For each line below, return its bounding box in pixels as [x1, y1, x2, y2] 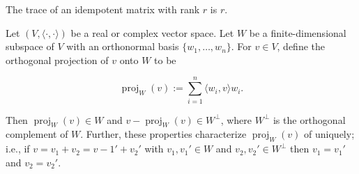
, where [220, 112, 252, 127]
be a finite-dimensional [249, 25, 346, 40]
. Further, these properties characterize [80, 127, 247, 141]
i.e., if [6, 141, 30, 156]
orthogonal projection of [6, 52, 109, 67]
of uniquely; [304, 127, 355, 141]
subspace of [6, 39, 54, 54]
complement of [6, 127, 68, 141]
